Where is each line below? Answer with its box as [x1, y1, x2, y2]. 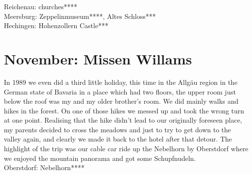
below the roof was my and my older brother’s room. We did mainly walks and [4, 96, 239, 106]
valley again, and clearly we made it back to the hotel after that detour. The [4, 134, 232, 144]
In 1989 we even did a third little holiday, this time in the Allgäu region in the [4, 77, 237, 87]
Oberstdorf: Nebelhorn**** [4, 162, 84, 173]
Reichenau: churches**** [4, 1, 78, 11]
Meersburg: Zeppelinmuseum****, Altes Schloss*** [4, 11, 156, 21]
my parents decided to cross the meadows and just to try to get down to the [4, 124, 231, 134]
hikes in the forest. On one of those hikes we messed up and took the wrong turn [4, 105, 244, 115]
